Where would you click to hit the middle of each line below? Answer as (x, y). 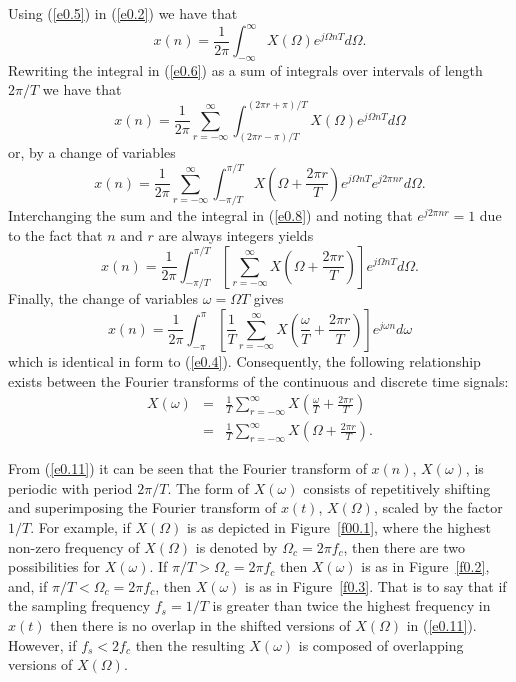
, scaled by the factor (438, 507)
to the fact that (55, 234)
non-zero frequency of (74, 546)
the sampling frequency (79, 605)
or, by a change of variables (92, 152)
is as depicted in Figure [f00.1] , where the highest (338, 526)
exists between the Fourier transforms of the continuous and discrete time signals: (258, 380)
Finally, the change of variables (103, 298)
